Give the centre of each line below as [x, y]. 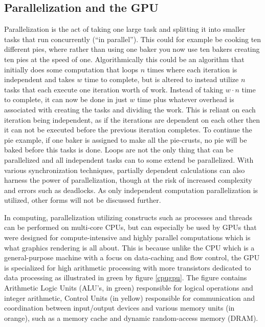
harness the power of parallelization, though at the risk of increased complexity [128, 180]
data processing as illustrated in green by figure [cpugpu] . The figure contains [126, 277]
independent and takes [39, 79]
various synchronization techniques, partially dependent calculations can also [125, 170]
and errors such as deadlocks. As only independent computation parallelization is [131, 190]
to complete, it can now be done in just [66, 99]
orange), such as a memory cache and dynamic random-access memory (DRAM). [131, 318]
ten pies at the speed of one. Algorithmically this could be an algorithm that [124, 59]
